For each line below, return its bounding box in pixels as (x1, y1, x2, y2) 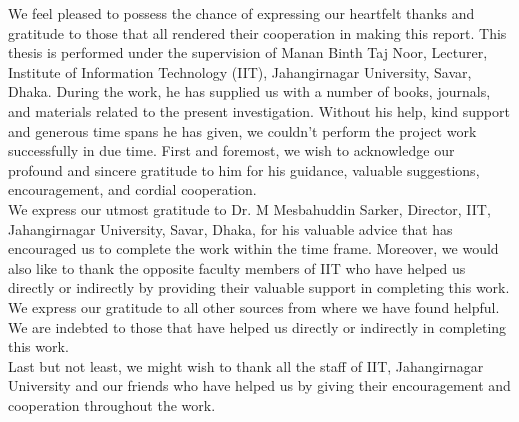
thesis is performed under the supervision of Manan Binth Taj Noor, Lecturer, (8, 42, 488, 63)
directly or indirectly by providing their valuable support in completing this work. (8, 277, 510, 298)
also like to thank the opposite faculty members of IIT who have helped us (8, 257, 466, 278)
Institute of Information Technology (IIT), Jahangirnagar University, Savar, (8, 61, 472, 82)
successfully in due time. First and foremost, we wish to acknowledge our (8, 140, 455, 161)
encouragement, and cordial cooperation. (8, 179, 257, 200)
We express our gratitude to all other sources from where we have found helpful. (8, 296, 500, 317)
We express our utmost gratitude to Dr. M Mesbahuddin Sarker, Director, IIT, (8, 198, 491, 219)
